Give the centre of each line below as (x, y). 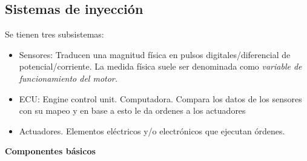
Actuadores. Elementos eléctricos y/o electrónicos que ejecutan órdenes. (152, 130)
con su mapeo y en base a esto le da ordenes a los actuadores (132, 110)
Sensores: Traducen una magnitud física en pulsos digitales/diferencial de (155, 54)
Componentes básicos (50, 151)
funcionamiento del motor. (68, 78)
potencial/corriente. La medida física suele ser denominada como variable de (160, 66)
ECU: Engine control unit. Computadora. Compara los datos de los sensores (160, 98)
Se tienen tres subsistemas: (54, 34)
